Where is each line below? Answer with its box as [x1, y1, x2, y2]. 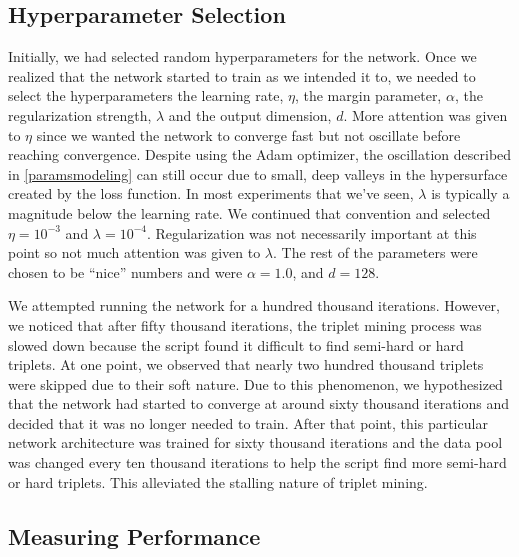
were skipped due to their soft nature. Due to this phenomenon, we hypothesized [8, 373, 503, 394]
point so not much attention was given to [8, 242, 261, 263]
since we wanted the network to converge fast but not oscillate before [36, 124, 461, 145]
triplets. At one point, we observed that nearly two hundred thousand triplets [8, 354, 484, 375]
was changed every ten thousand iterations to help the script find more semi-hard [8, 452, 507, 473]
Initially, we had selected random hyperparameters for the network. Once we [8, 46, 477, 67]
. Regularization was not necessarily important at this [146, 222, 477, 243]
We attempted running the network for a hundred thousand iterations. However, [8, 295, 500, 316]
